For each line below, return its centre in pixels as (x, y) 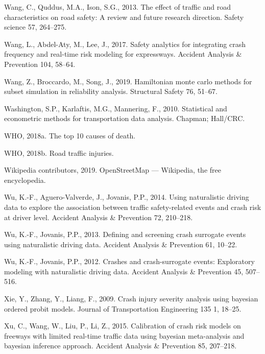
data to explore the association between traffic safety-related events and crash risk (133, 207)
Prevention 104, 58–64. (40, 64)
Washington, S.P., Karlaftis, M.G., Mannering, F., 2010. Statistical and (116, 108)
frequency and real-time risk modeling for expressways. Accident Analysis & (123, 54)
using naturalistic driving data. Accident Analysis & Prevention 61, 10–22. (121, 244)
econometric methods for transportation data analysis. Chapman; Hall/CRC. (125, 118)
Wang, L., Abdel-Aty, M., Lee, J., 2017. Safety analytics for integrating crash (125, 44)
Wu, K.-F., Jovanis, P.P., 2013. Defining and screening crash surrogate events (125, 234)
